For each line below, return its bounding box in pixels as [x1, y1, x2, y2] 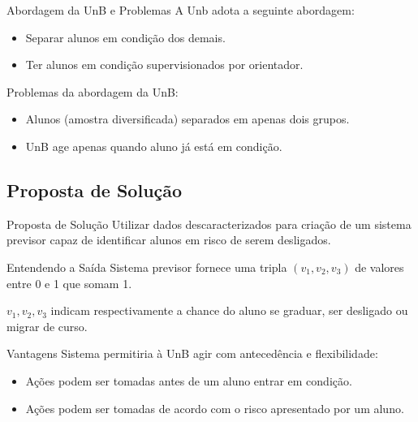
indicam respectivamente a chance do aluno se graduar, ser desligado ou [50, 302, 408, 319]
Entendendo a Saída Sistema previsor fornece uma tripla [6, 258, 287, 275]
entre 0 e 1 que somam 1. [6, 274, 132, 291]
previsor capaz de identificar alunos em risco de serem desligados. [6, 231, 331, 248]
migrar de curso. [6, 317, 88, 334]
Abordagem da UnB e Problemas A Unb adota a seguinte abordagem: [6, 2, 355, 18]
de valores [355, 258, 404, 275]
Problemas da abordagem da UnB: [6, 83, 179, 100]
